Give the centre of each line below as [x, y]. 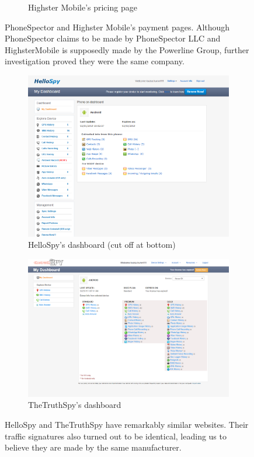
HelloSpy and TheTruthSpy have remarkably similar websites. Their [127, 424]
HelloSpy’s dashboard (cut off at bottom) [102, 245]
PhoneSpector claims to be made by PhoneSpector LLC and [113, 38]
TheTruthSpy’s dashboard [75, 405]
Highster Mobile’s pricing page [83, 7]
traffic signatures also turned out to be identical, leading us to [116, 436]
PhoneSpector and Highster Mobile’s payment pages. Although [117, 27]
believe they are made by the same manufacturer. [93, 447]
